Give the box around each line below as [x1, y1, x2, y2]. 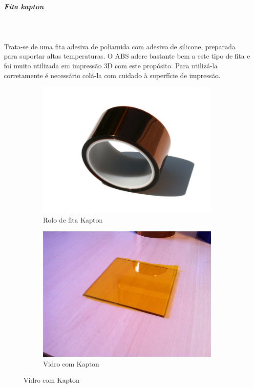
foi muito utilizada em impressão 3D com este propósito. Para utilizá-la [4, 60, 218, 70]
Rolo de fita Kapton [43, 214, 103, 225]
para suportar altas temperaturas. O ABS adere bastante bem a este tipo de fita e [4, 51, 250, 61]
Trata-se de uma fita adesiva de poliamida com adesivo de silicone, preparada [4, 41, 235, 51]
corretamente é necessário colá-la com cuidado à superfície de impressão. [4, 70, 221, 80]
